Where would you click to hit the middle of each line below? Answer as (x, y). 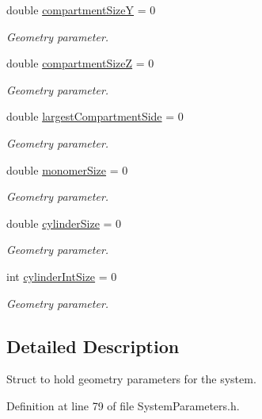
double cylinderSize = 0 (64, 223)
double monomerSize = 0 (67, 169)
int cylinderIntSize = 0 (62, 276)
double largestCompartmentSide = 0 (95, 116)
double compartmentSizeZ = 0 (80, 63)
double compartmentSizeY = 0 (81, 10)
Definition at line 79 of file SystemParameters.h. (123, 405)
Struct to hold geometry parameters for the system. (131, 379)
